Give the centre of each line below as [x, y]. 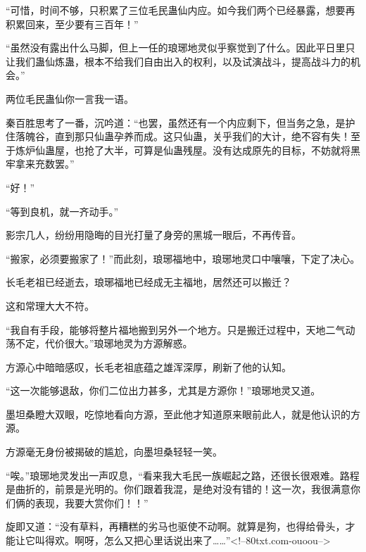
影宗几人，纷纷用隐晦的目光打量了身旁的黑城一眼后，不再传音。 [153, 235]
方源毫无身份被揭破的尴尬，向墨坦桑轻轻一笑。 [114, 452]
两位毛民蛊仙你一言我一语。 [70, 98]
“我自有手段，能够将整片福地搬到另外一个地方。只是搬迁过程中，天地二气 [176, 329]
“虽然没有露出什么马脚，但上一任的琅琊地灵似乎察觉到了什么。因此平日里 [176, 48]
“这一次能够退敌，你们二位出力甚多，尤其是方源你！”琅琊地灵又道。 [163, 390]
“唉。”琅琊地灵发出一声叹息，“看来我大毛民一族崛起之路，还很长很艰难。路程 [183, 475]
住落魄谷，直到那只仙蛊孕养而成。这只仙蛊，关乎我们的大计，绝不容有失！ [178, 136]
